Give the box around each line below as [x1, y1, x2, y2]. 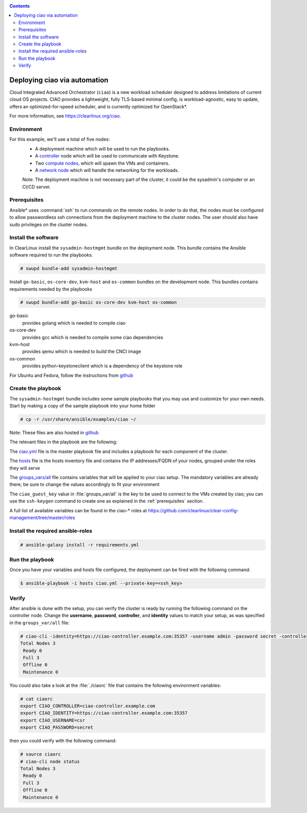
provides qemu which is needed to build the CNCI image [22, 348, 141, 355]
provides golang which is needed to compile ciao [22, 320, 126, 326]
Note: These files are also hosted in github [9, 430, 99, 436]
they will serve [9, 465, 40, 471]
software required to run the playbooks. [9, 252, 93, 258]
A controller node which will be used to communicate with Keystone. [35, 153, 180, 159]
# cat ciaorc [20, 696, 53, 702]
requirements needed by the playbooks [9, 286, 93, 292]
